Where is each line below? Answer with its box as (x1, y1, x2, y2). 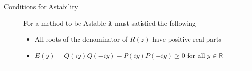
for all (187, 50, 205, 60)
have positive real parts (152, 34, 221, 44)
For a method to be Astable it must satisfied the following (23, 17, 196, 28)
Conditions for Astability (4, 1, 78, 11)
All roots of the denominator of (34, 34, 128, 44)
